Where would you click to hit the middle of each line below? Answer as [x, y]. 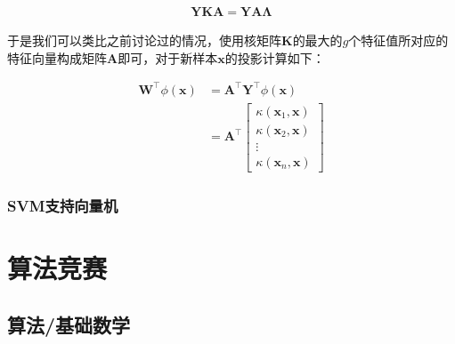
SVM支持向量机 [63, 205]
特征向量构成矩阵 [57, 57]
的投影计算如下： [275, 57]
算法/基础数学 [69, 324]
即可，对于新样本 [168, 57]
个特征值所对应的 [398, 40]
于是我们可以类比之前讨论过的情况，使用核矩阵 [144, 40]
